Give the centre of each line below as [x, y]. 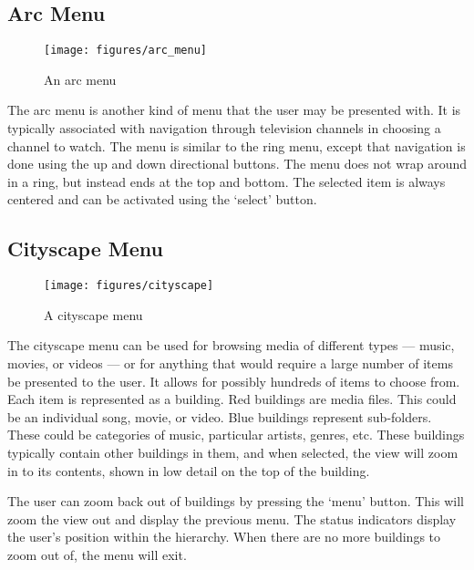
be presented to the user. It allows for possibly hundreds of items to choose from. [234, 381]
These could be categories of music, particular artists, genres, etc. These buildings [236, 435]
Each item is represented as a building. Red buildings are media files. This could [232, 399]
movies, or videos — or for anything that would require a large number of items [230, 363]
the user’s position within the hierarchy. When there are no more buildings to [224, 537]
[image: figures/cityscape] [129, 286]
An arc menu [80, 79]
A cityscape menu [93, 314]
